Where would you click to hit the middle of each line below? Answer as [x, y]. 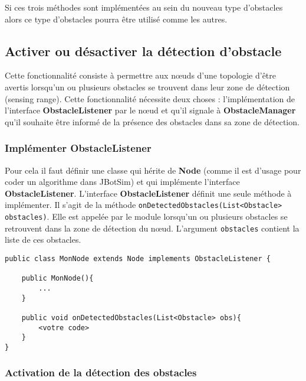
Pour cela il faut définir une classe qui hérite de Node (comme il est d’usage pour [153, 170]
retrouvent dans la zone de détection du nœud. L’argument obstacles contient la [152, 228]
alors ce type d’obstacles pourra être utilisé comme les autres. [116, 19]
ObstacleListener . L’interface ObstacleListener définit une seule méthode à [148, 193]
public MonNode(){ [57, 279]
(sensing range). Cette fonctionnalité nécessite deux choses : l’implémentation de [150, 98]
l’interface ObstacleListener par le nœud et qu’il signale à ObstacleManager [150, 110]
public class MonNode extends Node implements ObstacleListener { [138, 258]
